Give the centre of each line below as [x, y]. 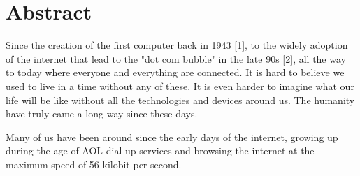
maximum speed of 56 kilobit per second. [94, 164]
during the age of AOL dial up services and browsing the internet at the [160, 151]
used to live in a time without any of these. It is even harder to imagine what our [180, 86]
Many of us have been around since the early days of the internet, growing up [172, 137]
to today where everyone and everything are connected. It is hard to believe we [175, 72]
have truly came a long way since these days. [102, 113]
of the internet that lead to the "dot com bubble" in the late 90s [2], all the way [176, 58]
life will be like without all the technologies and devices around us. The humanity [180, 100]
